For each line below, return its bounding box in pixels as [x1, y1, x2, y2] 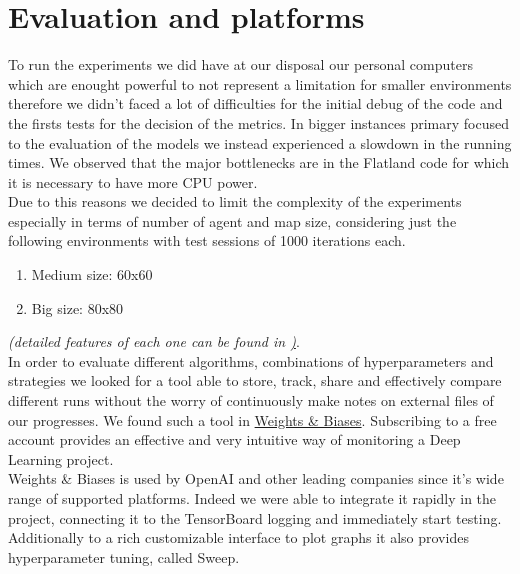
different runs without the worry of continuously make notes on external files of [8, 390, 494, 411]
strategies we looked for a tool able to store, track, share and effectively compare [8, 370, 502, 391]
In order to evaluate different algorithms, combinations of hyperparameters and [8, 350, 494, 371]
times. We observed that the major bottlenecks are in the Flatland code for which [8, 152, 510, 173]
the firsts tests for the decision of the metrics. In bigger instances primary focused [8, 112, 510, 133]
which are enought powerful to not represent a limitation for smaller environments [8, 73, 512, 94]
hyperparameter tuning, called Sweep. [8, 546, 240, 567]
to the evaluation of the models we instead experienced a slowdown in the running [8, 132, 512, 153]
